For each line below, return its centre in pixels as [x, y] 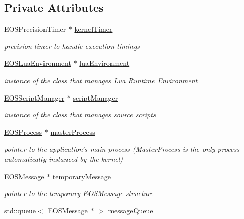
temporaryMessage [82, 176]
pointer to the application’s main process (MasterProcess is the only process [122, 149]
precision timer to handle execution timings [72, 46]
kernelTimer [93, 29]
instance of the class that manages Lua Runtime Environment [101, 80]
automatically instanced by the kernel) [64, 159]
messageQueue [131, 210]
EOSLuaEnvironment [38, 63]
